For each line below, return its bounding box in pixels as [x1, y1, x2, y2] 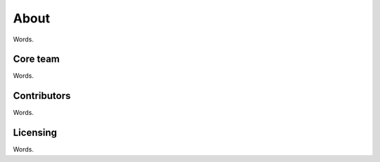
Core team [13, 53, 60, 65]
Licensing [13, 127, 58, 139]
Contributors [13, 90, 71, 102]
